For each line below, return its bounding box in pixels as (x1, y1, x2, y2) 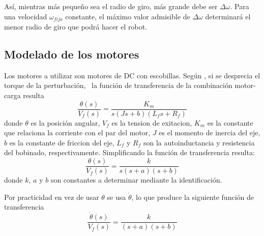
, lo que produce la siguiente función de (131, 191, 254, 202)
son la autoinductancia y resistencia (143, 137, 255, 147)
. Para (230, 1, 249, 11)
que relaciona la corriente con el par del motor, (4, 127, 151, 138)
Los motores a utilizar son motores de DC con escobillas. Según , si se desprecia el (4, 70, 260, 80)
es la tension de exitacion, (111, 117, 192, 128)
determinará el (205, 11, 251, 21)
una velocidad (4, 11, 47, 21)
